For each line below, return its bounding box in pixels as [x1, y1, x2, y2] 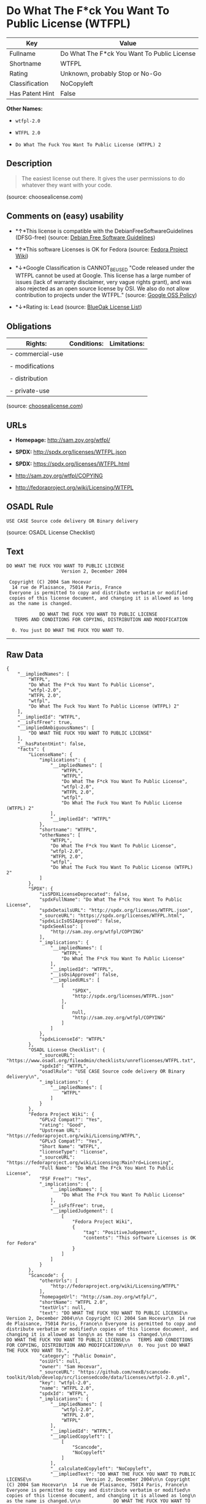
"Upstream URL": [39, 1127, 81, 1134]
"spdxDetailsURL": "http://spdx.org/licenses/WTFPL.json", [39, 908, 193, 914]
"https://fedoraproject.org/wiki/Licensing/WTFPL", [6, 1133, 141, 1139]
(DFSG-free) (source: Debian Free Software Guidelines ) [15, 234, 156, 241]
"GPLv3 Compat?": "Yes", [39, 1138, 103, 1144]
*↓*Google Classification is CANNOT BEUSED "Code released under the [15, 264, 195, 273]
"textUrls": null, [39, 1305, 86, 1311]
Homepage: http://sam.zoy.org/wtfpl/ [15, 436, 110, 444]
